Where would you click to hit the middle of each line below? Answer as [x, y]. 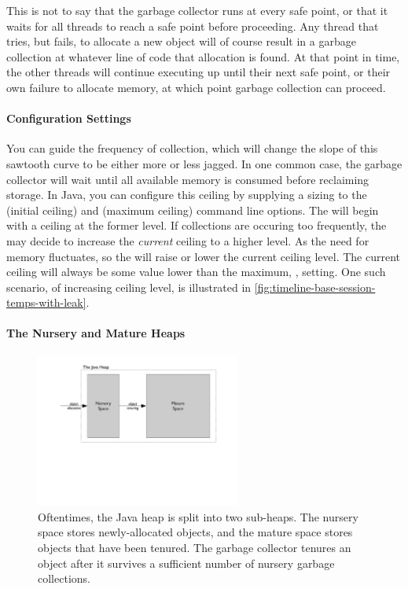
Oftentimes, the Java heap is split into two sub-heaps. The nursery [198, 516]
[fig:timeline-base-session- [315, 287]
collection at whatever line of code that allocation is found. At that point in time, [203, 56]
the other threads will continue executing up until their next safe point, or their [198, 72]
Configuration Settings [69, 118]
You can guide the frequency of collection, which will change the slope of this [192, 148]
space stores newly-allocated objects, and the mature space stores [195, 532]
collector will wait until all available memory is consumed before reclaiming [188, 179]
